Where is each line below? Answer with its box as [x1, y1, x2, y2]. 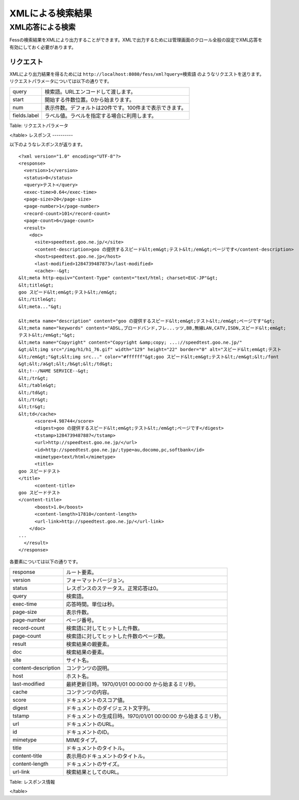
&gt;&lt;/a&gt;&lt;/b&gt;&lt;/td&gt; [18, 361, 113, 367]
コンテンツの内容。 [66, 688, 112, 696]
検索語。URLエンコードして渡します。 [44, 88, 136, 96]
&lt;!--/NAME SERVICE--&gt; [18, 368, 89, 374]
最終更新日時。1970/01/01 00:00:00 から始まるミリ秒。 [66, 680, 199, 687]
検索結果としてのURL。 [66, 768, 123, 775]
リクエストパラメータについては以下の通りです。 [9, 78, 112, 84]
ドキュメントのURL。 [66, 720, 118, 727]
